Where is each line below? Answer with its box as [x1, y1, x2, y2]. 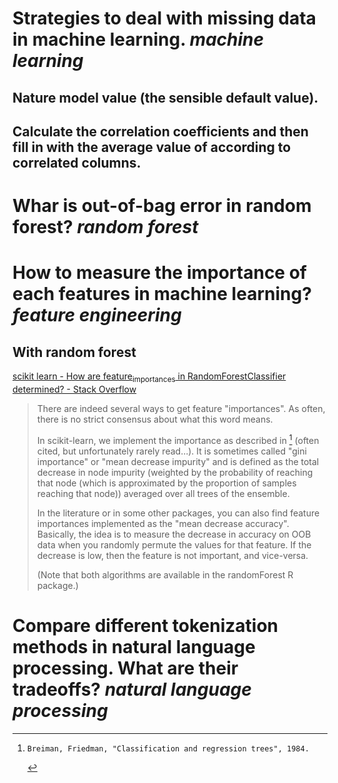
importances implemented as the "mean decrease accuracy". [36, 517, 290, 529]
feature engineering [12, 304, 182, 327]
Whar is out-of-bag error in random [12, 195, 312, 217]
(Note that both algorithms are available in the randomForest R [36, 568, 294, 581]
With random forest [12, 343, 137, 361]
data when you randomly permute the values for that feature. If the [36, 538, 312, 551]
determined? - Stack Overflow [12, 383, 137, 395]
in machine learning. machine [12, 28, 265, 51]
